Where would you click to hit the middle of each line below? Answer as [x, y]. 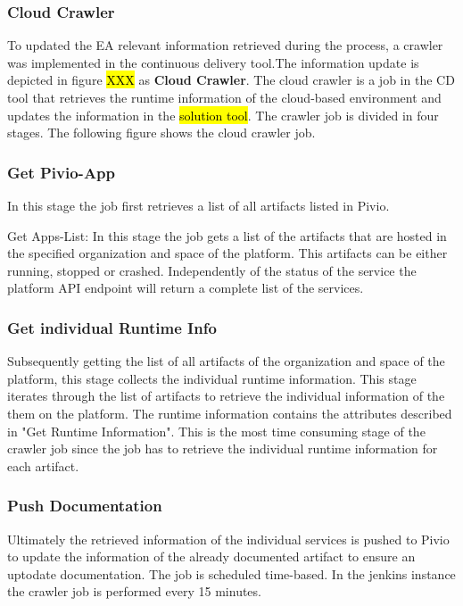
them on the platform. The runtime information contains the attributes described [230, 413]
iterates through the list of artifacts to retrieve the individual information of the [226, 396]
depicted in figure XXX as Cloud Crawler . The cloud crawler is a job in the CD [231, 80]
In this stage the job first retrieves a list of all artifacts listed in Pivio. [198, 205]
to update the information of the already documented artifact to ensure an [211, 556]
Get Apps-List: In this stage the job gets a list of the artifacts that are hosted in [227, 235]
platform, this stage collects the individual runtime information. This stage [212, 378]
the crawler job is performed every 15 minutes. [134, 591]
